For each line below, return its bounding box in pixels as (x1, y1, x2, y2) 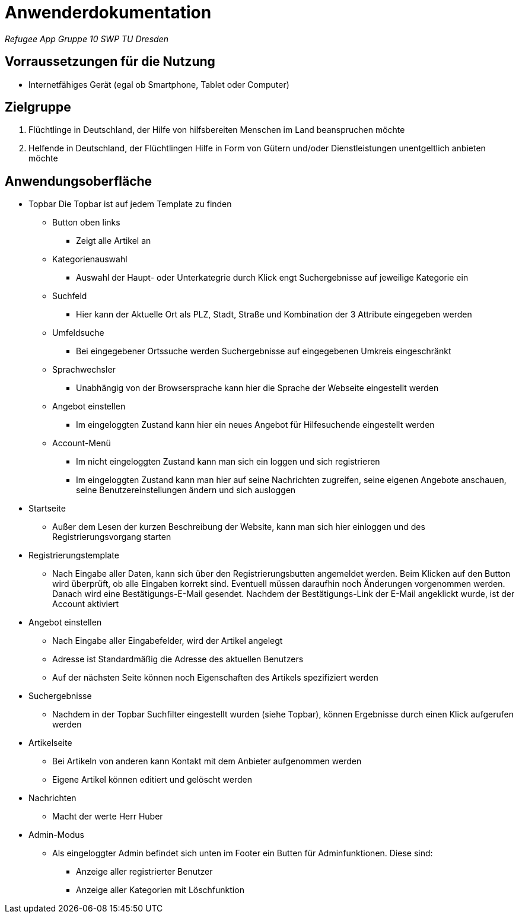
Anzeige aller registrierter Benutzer (76, 866, 213, 877)
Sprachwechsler (52, 364, 116, 375)
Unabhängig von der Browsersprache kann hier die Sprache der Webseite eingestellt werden (76, 383, 439, 393)
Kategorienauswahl (52, 254, 128, 265)
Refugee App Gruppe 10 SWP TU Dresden (5, 33, 168, 44)
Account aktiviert (52, 599, 119, 609)
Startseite (28, 503, 66, 514)
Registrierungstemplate (28, 550, 119, 561)
